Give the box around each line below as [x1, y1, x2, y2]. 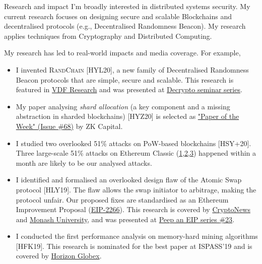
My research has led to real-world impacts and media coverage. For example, [4, 47, 241, 58]
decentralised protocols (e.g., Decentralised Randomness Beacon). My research [4, 21, 246, 31]
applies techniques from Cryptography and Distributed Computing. [4, 30, 212, 41]
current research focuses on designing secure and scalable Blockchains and [4, 11, 232, 21]
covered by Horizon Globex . [16, 250, 102, 261]
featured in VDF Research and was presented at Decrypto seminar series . [16, 84, 242, 95]
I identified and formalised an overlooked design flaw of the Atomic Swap [16, 174, 242, 185]
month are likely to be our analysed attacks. [16, 157, 152, 168]
